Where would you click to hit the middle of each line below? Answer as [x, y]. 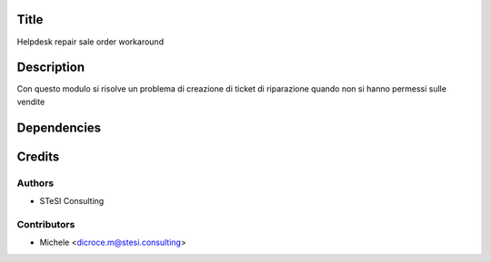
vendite [31, 102]
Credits [38, 156]
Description [51, 68]
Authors [35, 183]
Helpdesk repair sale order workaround [90, 42]
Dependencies [59, 127]
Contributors [46, 224]
